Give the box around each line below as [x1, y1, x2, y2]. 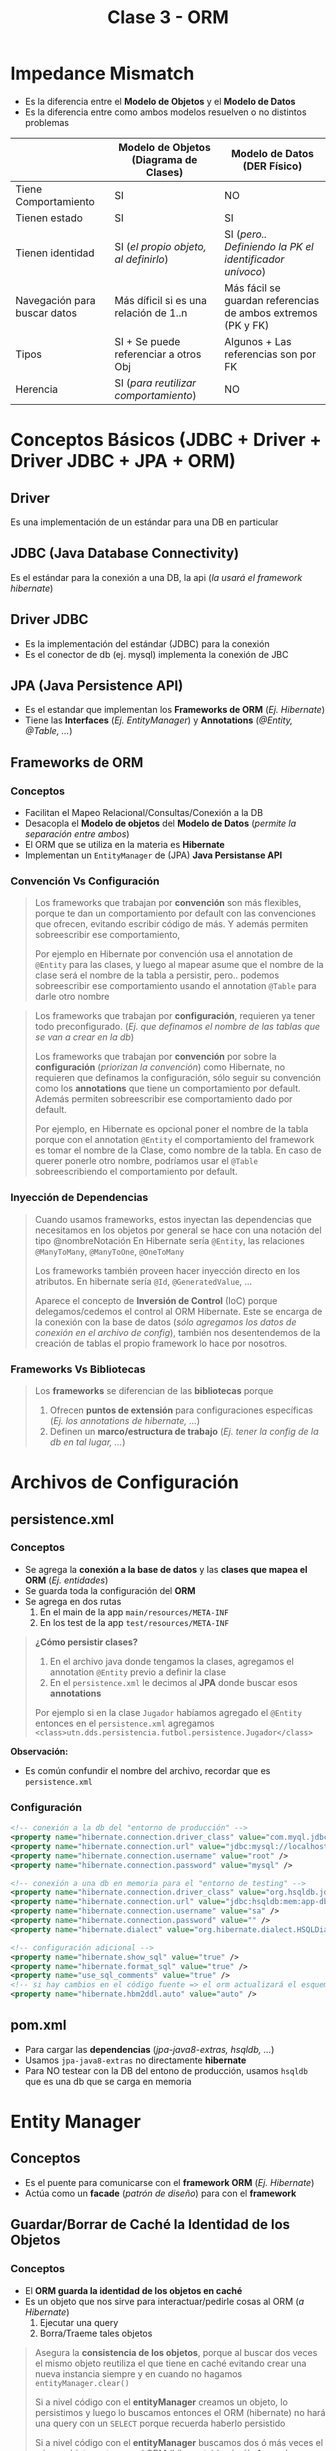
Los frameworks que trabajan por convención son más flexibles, [34, 897, 302, 909]
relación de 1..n [114, 306, 188, 320]
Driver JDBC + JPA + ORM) [10, 450, 237, 473]
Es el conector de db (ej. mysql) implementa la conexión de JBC [24, 648, 289, 660]
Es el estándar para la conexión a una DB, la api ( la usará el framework [10, 571, 303, 583]
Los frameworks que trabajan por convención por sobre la [34, 1051, 277, 1063]
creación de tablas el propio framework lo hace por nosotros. [34, 1337, 288, 1349]
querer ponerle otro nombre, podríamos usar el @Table [34, 1155, 258, 1167]
